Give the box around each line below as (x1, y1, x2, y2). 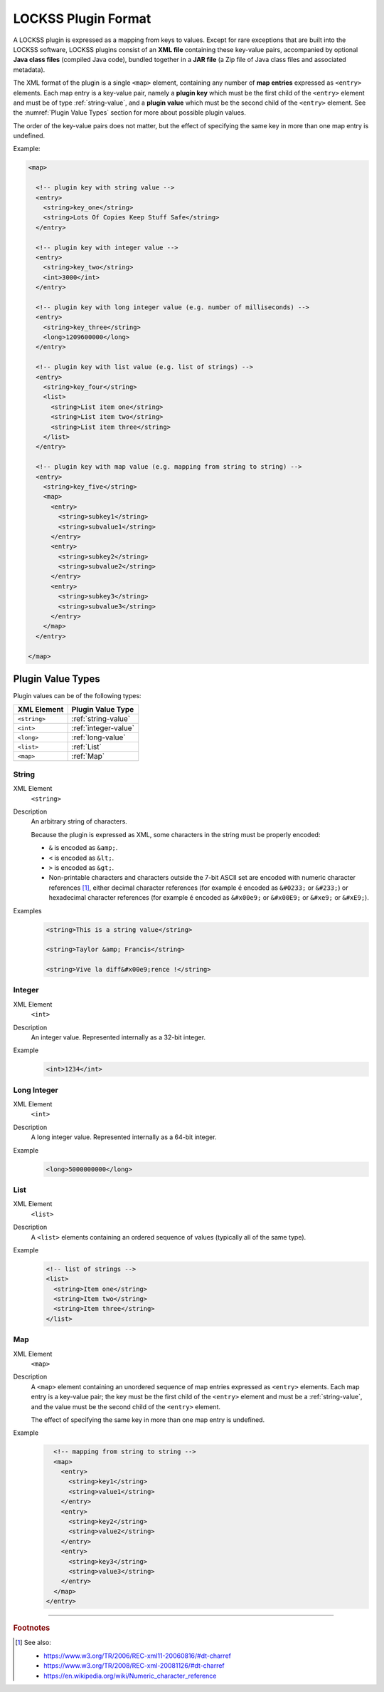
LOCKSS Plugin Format (13, 11, 151, 26)
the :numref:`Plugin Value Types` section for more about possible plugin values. (13, 108, 247, 117)
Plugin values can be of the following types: (13, 692, 142, 700)
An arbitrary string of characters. (31, 817, 127, 826)
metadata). (13, 65, 46, 74)
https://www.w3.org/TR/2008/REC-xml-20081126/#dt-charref (43, 1661, 225, 1670)
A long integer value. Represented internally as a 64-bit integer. (31, 1133, 217, 1141)
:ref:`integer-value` (71, 723, 135, 733)
